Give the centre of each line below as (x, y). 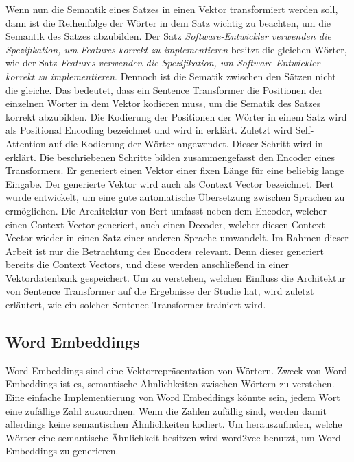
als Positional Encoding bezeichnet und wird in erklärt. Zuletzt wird (149, 130)
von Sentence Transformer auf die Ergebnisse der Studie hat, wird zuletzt (160, 291)
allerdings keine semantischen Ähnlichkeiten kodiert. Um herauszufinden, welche (174, 424)
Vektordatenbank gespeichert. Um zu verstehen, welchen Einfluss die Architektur (176, 277)
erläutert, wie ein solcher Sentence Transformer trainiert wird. (136, 305)
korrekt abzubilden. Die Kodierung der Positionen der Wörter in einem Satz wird (176, 116)
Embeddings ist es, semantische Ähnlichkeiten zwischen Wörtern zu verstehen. (170, 384)
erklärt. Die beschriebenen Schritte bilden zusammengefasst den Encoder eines (170, 157)
